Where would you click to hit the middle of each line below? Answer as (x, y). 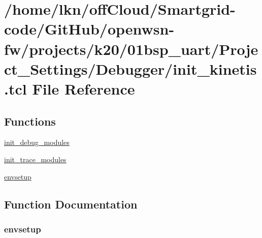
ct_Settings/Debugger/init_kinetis (130, 68)
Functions (30, 121)
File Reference (84, 88)
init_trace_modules (35, 159)
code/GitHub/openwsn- (89, 29)
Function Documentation (71, 204)
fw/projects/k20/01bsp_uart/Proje (131, 49)
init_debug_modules (37, 142)
